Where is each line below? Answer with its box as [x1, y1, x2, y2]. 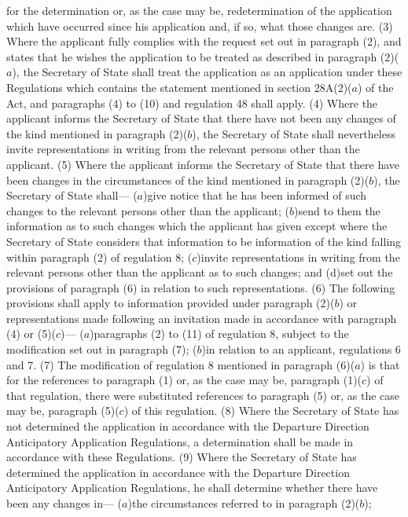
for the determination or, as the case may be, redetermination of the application [6, 2, 392, 18]
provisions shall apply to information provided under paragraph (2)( [6, 295, 335, 311]
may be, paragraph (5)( [6, 402, 119, 419]
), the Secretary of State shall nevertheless [192, 125, 395, 141]
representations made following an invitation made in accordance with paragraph [6, 310, 397, 326]
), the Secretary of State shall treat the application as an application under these [12, 64, 402, 80]
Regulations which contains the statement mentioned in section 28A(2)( [6, 79, 352, 95]
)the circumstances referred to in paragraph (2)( [127, 495, 360, 511]
